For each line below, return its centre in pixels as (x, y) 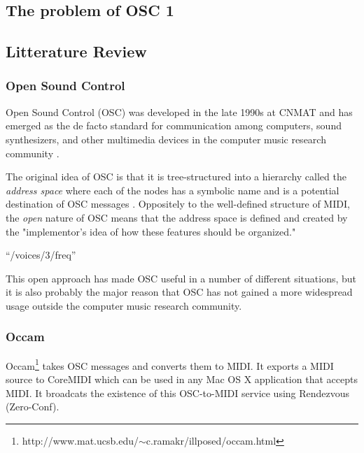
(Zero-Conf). (33, 407)
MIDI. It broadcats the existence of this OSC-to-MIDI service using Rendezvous (178, 393)
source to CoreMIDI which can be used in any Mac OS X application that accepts (182, 379)
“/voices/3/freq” (41, 255)
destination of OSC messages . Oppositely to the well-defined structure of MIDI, (178, 204)
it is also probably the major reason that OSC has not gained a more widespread (179, 292)
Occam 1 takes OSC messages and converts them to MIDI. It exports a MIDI (170, 364)
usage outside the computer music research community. (124, 305)
